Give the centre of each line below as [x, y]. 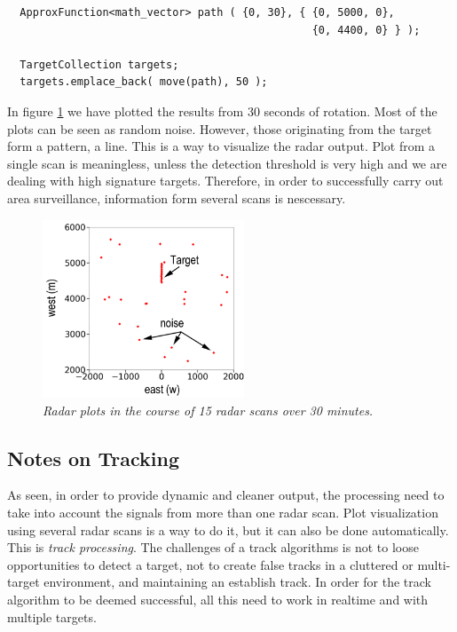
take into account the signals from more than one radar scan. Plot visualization [223, 512]
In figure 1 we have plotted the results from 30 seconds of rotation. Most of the [222, 111]
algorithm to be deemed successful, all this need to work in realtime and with [218, 599]
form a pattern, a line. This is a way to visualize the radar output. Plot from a [221, 146]
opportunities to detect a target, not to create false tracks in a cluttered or [210, 564]
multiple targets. [52, 616]
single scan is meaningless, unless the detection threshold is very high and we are [227, 163]
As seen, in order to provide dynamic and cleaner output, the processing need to [226, 495]
